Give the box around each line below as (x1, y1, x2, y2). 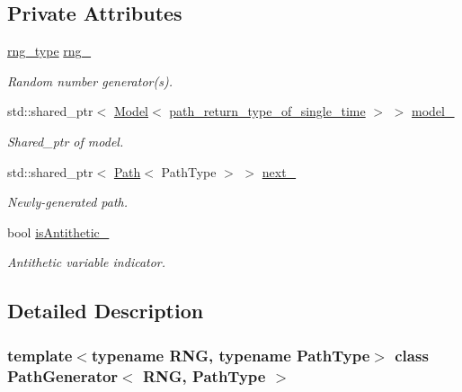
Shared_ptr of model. (7, 131, 124, 150)
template (7, 343, 73, 366)
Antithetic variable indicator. (7, 253, 166, 272)
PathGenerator (7, 364, 119, 387)
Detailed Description (7, 297, 204, 325)
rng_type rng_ (7, 41, 92, 60)
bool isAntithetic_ (7, 222, 110, 241)
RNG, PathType (142, 364, 266, 387)
